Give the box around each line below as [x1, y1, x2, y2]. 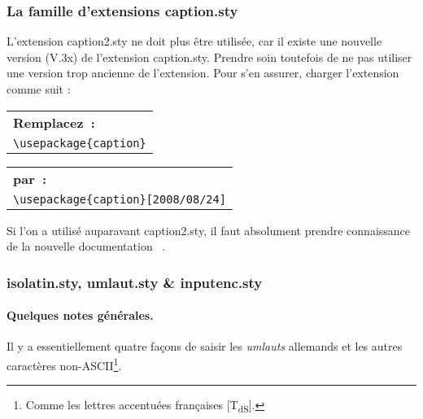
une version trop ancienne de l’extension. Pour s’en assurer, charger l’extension [7, 64, 399, 81]
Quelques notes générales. [7, 307, 154, 324]
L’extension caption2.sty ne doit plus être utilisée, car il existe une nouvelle [7, 33, 382, 50]
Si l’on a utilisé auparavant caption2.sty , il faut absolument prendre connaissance [7, 221, 411, 238]
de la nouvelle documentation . [7, 238, 166, 255]
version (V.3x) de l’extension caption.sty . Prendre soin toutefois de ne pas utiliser [7, 48, 412, 65]
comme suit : [7, 81, 71, 97]
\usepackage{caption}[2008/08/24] [13, 192, 226, 206]
